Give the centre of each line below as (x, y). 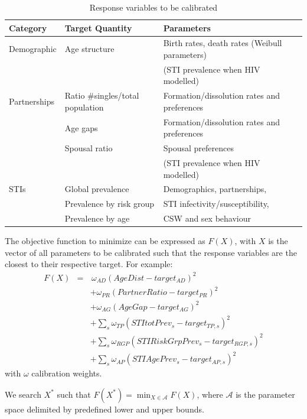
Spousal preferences (198, 148)
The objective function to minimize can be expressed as (105, 241)
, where (210, 394)
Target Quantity (98, 27)
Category (28, 27)
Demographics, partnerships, (215, 189)
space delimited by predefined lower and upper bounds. (104, 409)
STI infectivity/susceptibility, (216, 204)
